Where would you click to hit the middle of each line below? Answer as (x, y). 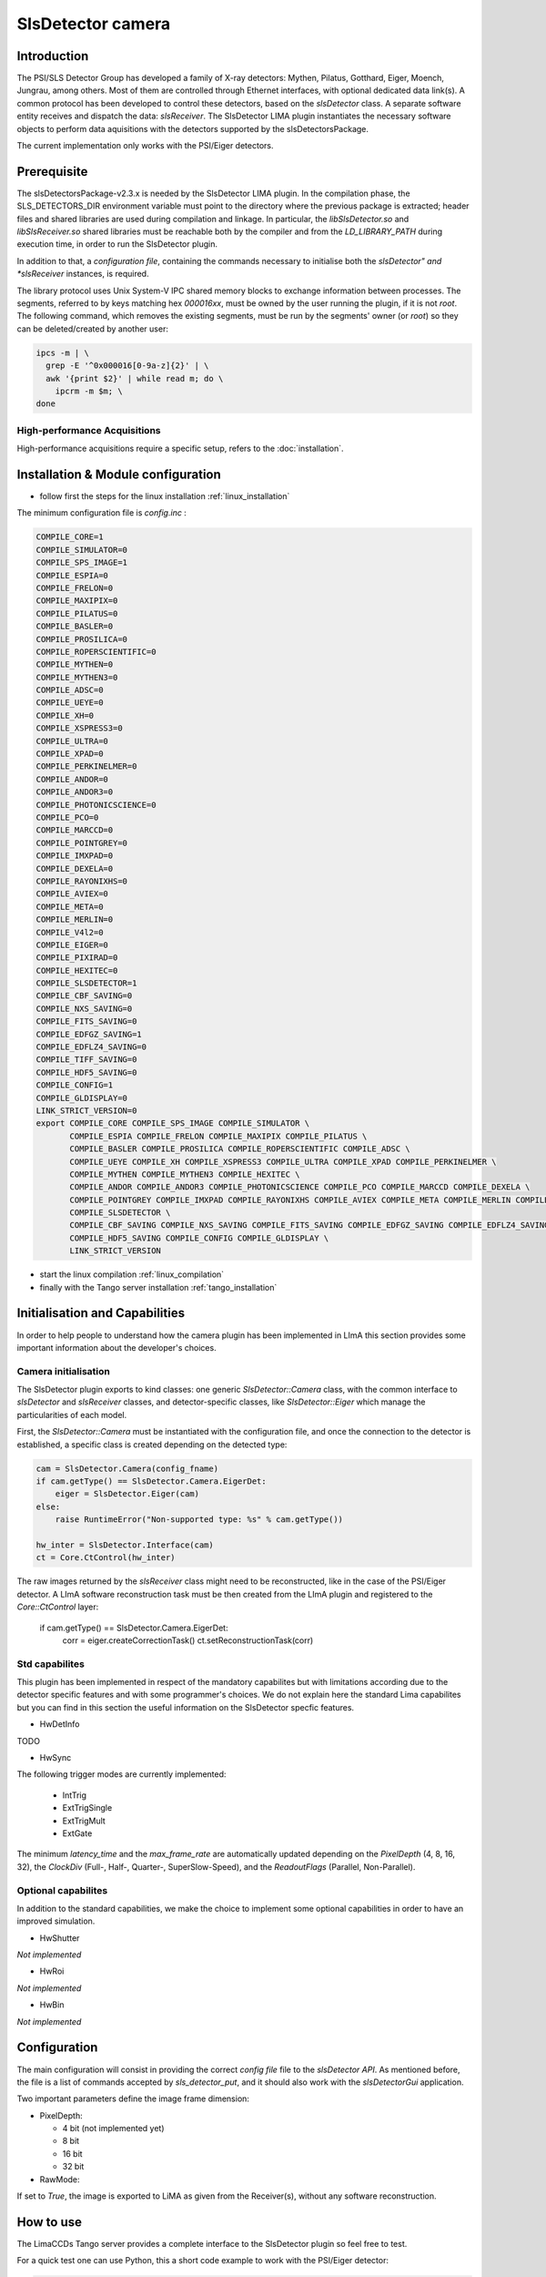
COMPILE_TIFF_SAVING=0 (86, 1060)
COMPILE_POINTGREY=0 (81, 843)
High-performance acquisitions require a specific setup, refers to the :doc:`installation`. (181, 449)
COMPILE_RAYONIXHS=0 (81, 881)
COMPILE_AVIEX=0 (72, 894)
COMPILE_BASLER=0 (75, 627)
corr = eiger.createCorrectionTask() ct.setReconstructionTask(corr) (188, 1640)
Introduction (53, 56)
